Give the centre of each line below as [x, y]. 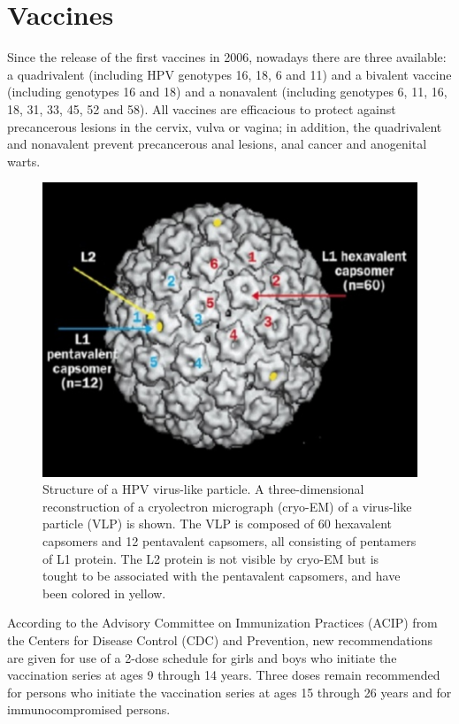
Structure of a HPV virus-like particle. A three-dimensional [203, 489]
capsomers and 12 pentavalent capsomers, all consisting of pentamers [229, 541]
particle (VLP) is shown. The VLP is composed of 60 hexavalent [218, 524]
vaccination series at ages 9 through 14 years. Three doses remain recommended [224, 675]
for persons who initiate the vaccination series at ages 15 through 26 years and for [229, 692]
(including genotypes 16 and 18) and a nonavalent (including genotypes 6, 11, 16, [227, 92]
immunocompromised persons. [89, 709]
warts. [24, 161]
